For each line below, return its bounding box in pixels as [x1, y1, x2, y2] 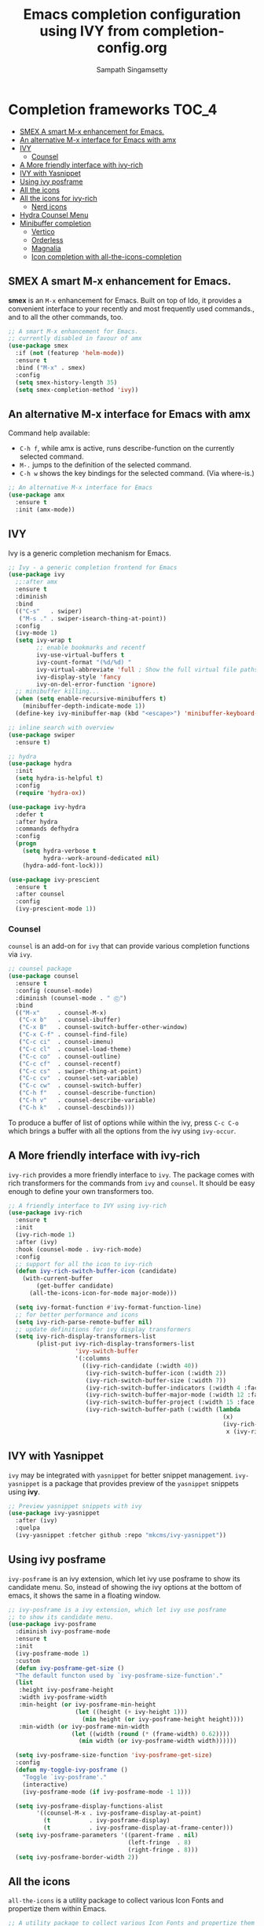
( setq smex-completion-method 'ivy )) [15, 386, 139, 394]
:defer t [15, 811, 44, 818]
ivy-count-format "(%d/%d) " [36, 658, 132, 666]
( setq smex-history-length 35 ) [15, 379, 118, 386]
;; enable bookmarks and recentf [36, 644, 146, 652]
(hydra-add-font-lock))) [22, 862, 104, 870]
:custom [15, 1657, 41, 1664]
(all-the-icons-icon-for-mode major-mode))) [28, 1290, 178, 1298]
